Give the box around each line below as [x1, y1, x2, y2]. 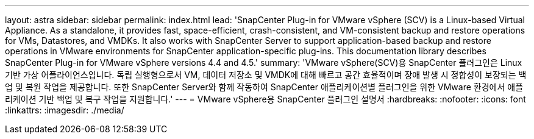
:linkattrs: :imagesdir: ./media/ [5, 105, 124, 115]
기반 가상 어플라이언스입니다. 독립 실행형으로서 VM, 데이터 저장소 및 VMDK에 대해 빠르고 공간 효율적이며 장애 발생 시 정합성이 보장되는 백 [5, 69, 527, 80]
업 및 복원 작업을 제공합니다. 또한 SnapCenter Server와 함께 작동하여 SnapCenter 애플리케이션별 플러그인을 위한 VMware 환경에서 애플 [5, 82, 524, 92]
